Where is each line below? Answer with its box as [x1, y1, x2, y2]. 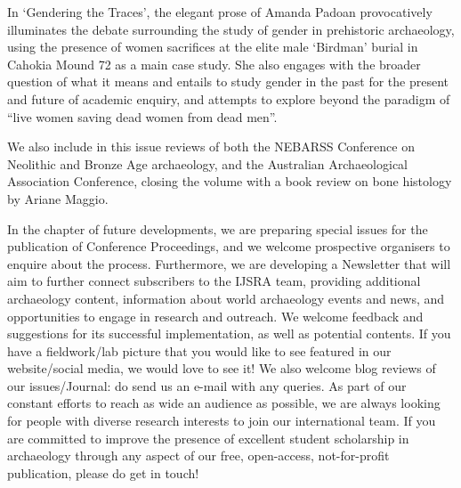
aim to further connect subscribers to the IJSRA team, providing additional [7, 272, 421, 290]
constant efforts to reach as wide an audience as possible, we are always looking [7, 394, 441, 412]
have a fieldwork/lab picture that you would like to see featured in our [7, 341, 392, 360]
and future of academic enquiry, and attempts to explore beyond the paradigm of [7, 89, 450, 108]
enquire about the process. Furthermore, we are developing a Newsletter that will [7, 254, 451, 272]
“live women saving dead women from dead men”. [7, 107, 278, 126]
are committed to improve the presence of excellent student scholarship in [7, 428, 409, 447]
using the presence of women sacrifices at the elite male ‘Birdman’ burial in [7, 37, 418, 56]
